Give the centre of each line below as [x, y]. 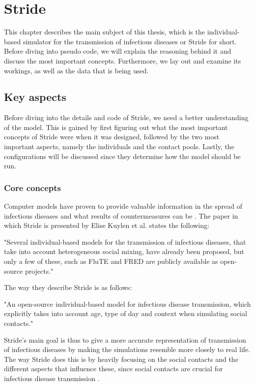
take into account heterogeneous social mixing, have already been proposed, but [124, 251]
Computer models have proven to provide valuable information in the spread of [123, 206]
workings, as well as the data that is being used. [76, 70]
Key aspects [35, 97]
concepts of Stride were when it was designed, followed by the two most [112, 137]
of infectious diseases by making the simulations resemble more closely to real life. [127, 349]
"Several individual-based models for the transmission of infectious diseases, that [125, 241]
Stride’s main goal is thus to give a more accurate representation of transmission [125, 339]
